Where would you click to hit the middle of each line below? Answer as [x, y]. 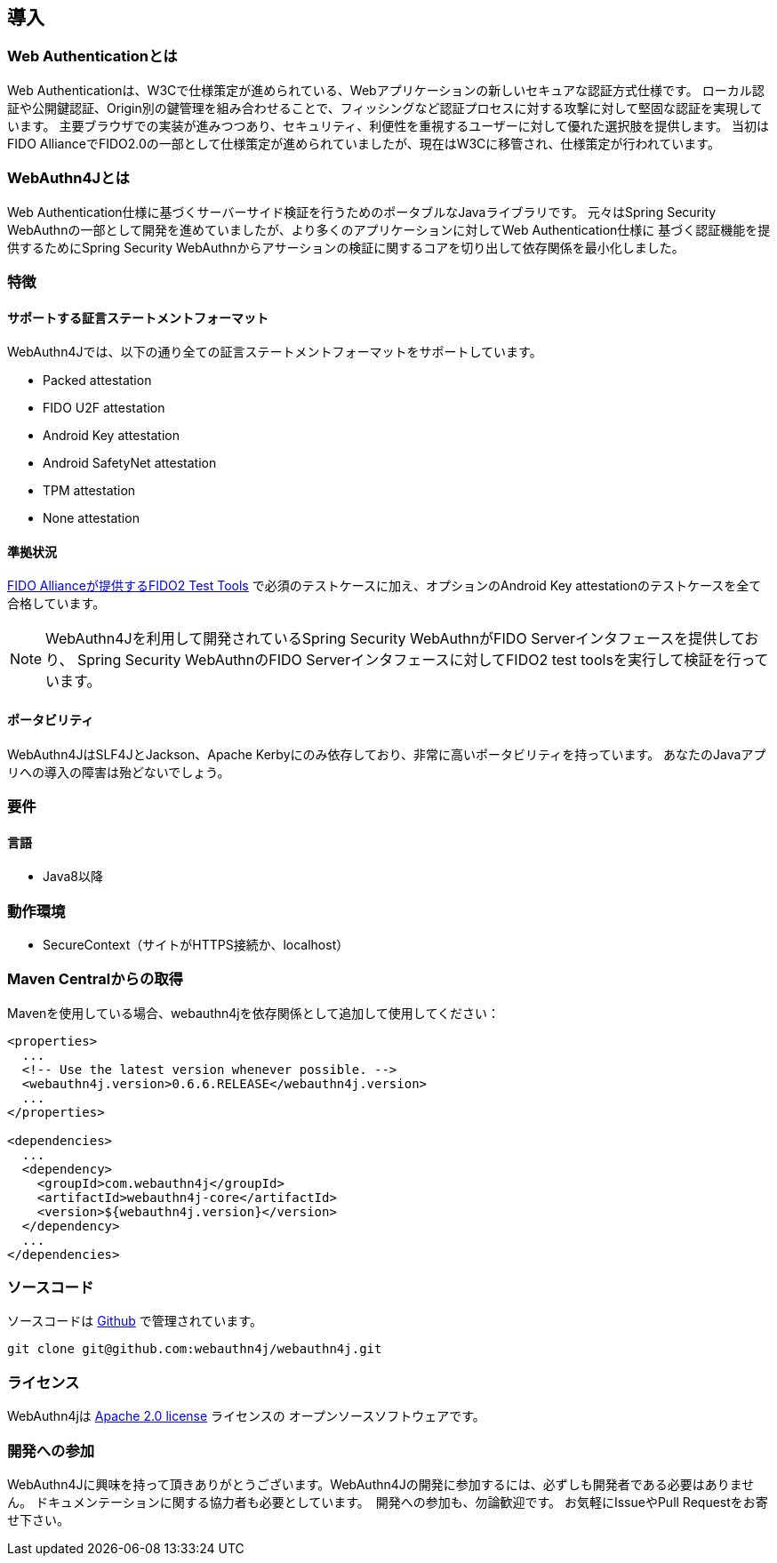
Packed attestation [97, 381]
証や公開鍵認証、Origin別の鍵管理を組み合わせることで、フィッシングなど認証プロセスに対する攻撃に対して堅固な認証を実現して [385, 108]
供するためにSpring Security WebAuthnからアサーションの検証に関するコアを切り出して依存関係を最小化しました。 [346, 247]
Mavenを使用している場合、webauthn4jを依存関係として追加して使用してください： [254, 1013]
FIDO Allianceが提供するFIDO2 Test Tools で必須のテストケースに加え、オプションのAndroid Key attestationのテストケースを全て [384, 586]
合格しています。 [56, 604]
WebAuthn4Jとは [68, 178]
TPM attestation [89, 491]
